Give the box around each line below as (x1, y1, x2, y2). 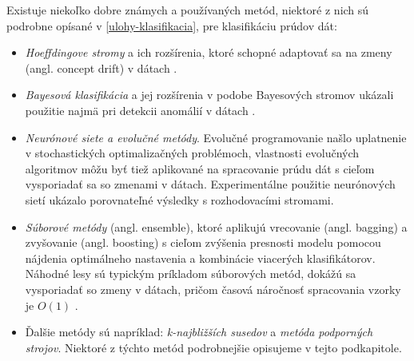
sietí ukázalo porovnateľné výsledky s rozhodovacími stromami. (25, 191, 334, 208)
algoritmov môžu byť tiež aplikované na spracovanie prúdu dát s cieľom (25, 160, 375, 177)
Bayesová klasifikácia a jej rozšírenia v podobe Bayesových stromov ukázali (25, 86, 394, 103)
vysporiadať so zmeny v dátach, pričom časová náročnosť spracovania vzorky (25, 280, 401, 297)
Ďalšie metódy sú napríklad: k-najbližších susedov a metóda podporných (25, 323, 373, 340)
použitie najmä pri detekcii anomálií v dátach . (25, 101, 256, 118)
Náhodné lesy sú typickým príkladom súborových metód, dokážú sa (25, 265, 356, 282)
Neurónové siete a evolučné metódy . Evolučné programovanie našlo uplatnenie (25, 129, 407, 145)
